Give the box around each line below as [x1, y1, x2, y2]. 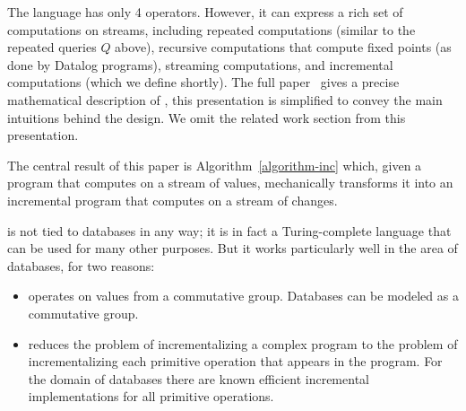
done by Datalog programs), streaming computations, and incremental [7, 55, 393, 74]
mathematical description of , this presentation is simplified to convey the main [7, 90, 443, 109]
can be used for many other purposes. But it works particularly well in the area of [7, 239, 458, 258]
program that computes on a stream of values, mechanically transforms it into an [7, 173, 453, 192]
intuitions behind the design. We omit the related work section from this [7, 108, 406, 127]
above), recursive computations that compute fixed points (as [115, 38, 452, 57]
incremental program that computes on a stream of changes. [7, 190, 338, 209]
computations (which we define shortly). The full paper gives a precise [7, 73, 400, 92]
